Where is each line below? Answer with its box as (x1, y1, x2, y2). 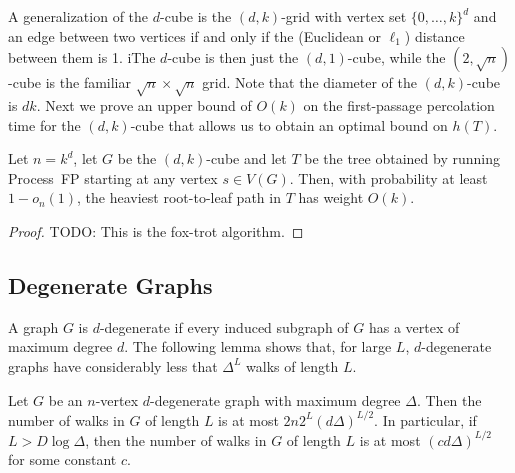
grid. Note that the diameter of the (202, 72, 418, 93)
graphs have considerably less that (8, 355, 218, 376)
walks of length (246, 355, 339, 376)
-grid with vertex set (281, 6, 407, 26)
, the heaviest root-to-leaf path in (77, 187, 281, 208)
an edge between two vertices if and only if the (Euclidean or (8, 25, 381, 46)
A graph (8, 316, 59, 337)
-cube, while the (347, 47, 446, 68)
